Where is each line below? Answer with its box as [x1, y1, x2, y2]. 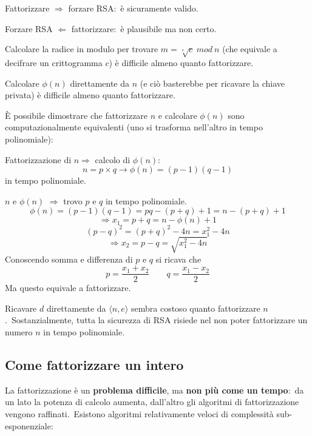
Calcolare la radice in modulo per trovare [5, 42, 158, 55]
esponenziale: [5, 419, 53, 432]
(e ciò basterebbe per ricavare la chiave [140, 76, 285, 89]
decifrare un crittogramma [5, 56, 103, 69]
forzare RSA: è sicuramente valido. [68, 2, 198, 14]
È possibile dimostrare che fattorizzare [5, 109, 148, 121]
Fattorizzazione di [5, 153, 72, 166]
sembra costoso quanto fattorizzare [131, 301, 260, 314]
